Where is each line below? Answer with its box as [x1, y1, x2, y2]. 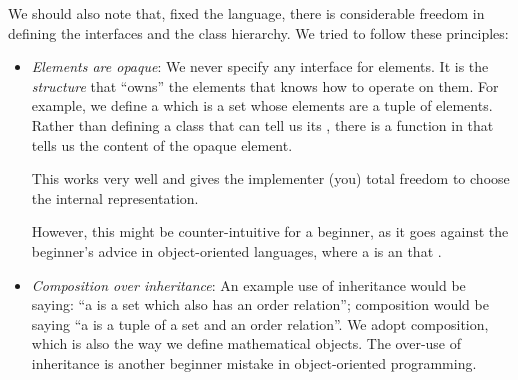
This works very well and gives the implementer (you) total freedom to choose [31, 168, 510, 189]
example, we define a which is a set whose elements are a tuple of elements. [31, 95, 493, 116]
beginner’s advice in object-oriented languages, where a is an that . [31, 240, 442, 261]
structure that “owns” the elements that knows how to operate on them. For [31, 75, 499, 96]
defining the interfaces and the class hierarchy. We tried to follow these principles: [8, 22, 509, 43]
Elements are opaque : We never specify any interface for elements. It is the [31, 56, 489, 77]
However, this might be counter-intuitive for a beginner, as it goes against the [31, 221, 509, 242]
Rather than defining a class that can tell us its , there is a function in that [31, 114, 494, 135]
